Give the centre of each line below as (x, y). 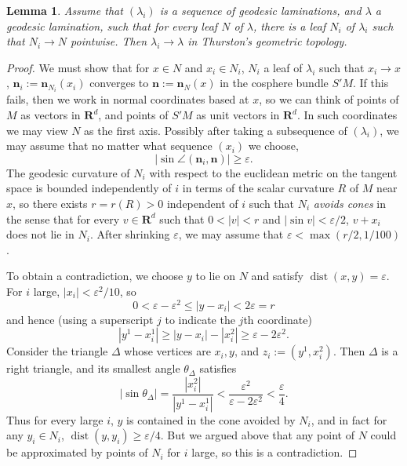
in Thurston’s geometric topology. (267, 41)
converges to (119, 83)
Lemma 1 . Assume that (65, 10)
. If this (371, 83)
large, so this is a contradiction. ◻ (274, 452)
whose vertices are (167, 351)
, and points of (133, 115)
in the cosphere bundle (274, 83)
